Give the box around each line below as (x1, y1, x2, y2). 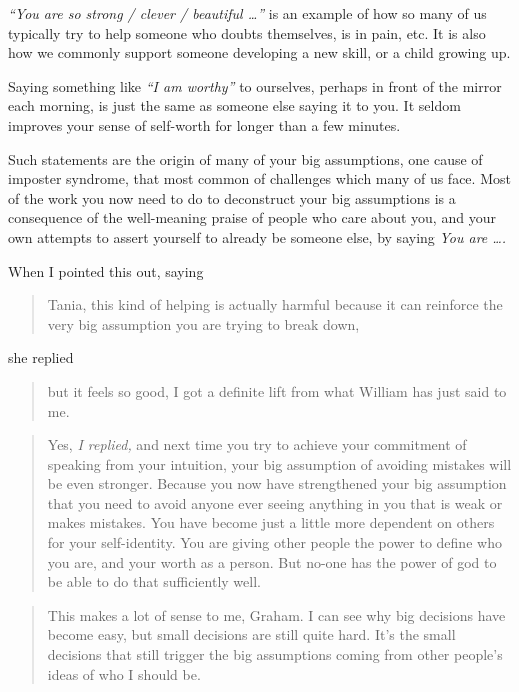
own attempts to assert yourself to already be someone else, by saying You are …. (8, 226, 507, 247)
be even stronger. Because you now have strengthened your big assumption (47, 473, 507, 494)
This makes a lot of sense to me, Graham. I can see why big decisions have (47, 604, 506, 625)
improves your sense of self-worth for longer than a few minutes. (8, 114, 401, 135)
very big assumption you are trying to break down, (47, 313, 360, 334)
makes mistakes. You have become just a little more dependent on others (47, 512, 495, 533)
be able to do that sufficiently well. (47, 571, 261, 592)
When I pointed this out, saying (8, 260, 204, 281)
